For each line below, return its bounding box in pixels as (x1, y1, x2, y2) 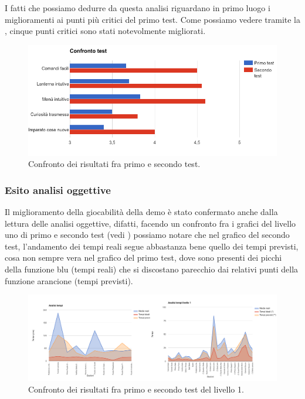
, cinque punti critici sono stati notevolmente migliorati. (5, 25, 206, 37)
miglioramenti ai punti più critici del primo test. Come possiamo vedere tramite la (5, 13, 301, 25)
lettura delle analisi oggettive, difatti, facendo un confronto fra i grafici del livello (5, 217, 296, 229)
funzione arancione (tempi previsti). (5, 274, 133, 287)
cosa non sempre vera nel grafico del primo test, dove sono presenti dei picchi (5, 251, 282, 264)
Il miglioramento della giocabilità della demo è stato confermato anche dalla (5, 206, 278, 217)
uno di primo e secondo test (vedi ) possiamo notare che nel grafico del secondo (5, 229, 290, 241)
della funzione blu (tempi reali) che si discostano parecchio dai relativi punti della (5, 262, 299, 275)
